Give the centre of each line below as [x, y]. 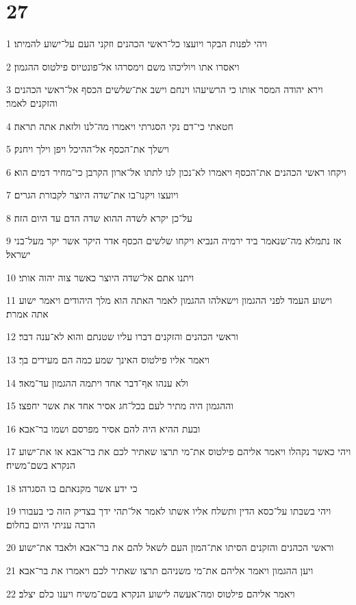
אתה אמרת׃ [27, 313]
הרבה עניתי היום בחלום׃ [51, 524]
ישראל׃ [18, 254]
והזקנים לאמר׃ [32, 102]
